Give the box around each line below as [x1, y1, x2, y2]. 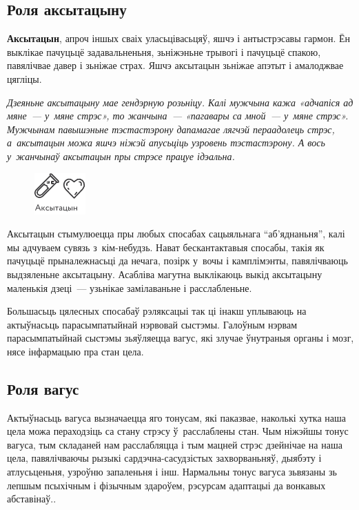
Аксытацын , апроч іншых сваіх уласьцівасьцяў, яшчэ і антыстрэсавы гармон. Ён [7, 31, 350, 46]
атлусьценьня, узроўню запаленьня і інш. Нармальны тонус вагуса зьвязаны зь [7, 464, 337, 479]
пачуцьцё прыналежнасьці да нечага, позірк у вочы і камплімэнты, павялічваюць [7, 253, 348, 268]
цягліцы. [7, 71, 42, 86]
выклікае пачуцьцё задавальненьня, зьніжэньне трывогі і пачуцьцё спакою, [7, 44, 321, 59]
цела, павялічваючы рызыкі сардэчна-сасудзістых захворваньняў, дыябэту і [7, 451, 322, 465]
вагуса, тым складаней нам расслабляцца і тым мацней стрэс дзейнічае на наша [7, 437, 342, 451]
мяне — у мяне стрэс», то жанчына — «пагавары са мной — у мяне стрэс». [7, 108, 349, 123]
